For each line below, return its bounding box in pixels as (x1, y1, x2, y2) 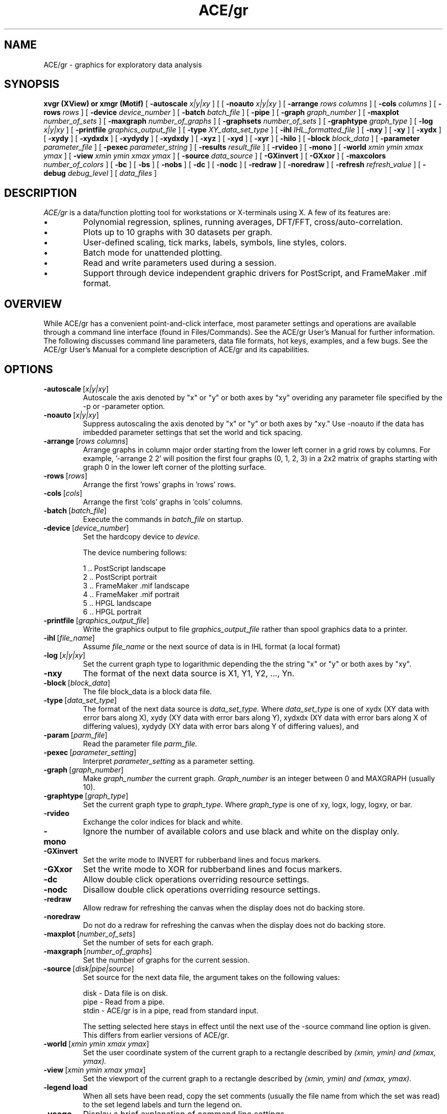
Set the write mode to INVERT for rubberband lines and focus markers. (83, 855, 321, 864)
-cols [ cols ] (43, 488, 83, 497)
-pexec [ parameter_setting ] (43, 747, 136, 757)
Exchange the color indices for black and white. (83, 817, 243, 826)
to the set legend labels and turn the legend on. (83, 1100, 242, 1109)
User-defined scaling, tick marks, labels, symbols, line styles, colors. (83, 237, 347, 248)
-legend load (43, 1082, 88, 1092)
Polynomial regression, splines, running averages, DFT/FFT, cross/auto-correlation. (83, 217, 403, 228)
